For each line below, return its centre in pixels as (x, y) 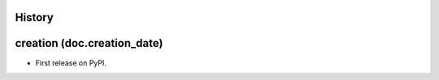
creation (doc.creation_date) (89, 43)
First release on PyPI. (71, 63)
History (35, 17)
